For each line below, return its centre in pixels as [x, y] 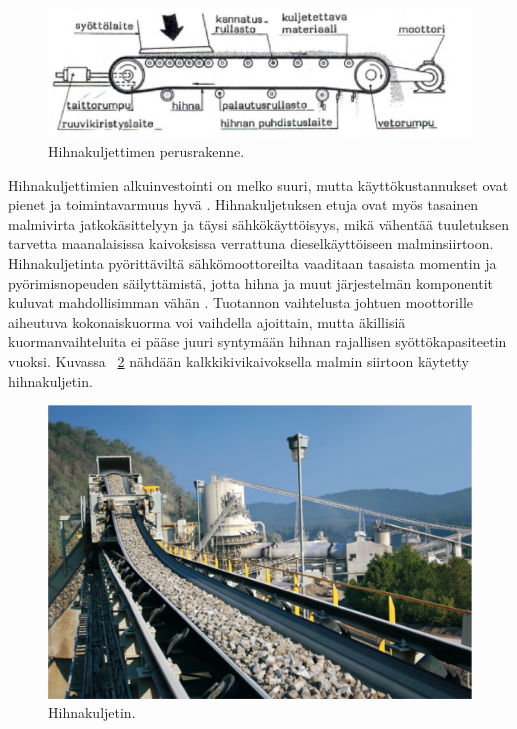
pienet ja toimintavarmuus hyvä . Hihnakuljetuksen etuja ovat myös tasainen [243, 204]
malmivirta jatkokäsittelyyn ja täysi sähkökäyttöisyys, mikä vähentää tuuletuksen [259, 223]
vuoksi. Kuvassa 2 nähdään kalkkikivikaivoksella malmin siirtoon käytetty [238, 360]
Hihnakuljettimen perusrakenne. [146, 151]
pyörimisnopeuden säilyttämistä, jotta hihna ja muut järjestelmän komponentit [251, 282]
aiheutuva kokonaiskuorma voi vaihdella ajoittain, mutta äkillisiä [207, 321]
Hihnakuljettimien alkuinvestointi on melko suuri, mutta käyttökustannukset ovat [258, 184]
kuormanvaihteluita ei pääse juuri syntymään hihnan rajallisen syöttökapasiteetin [257, 341]
